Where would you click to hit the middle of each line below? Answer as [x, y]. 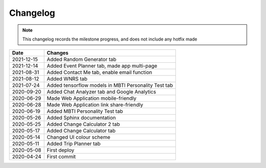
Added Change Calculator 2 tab [83, 125]
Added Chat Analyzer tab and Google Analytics [101, 92]
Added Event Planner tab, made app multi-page [102, 66]
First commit [61, 157]
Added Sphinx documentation [81, 118]
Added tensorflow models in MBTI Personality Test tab [110, 85]
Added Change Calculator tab [81, 131]
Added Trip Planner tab [74, 144]
